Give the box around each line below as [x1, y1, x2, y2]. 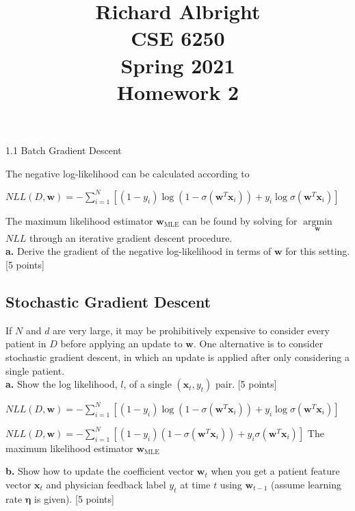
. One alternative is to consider [193, 336, 324, 351]
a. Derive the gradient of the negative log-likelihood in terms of [5, 244, 272, 258]
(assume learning [271, 477, 341, 491]
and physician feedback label [46, 477, 166, 491]
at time [180, 477, 211, 491]
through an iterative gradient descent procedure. [29, 230, 233, 245]
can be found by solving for [183, 213, 298, 227]
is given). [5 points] [34, 491, 114, 506]
